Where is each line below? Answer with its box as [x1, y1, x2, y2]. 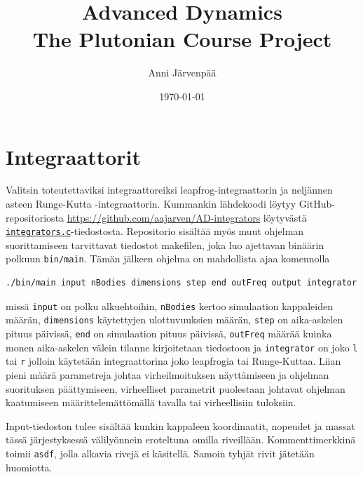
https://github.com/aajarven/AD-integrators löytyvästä [67, 210, 307, 224]
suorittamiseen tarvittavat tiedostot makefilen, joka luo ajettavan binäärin [6, 237, 324, 252]
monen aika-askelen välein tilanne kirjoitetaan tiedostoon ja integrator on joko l [6, 340, 358, 354]
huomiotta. [6, 459, 53, 474]
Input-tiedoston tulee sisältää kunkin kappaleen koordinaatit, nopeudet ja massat [6, 418, 355, 433]
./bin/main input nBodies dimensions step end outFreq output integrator [6, 278, 357, 288]
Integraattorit [6, 142, 142, 170]
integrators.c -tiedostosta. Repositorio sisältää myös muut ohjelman [6, 224, 304, 238]
